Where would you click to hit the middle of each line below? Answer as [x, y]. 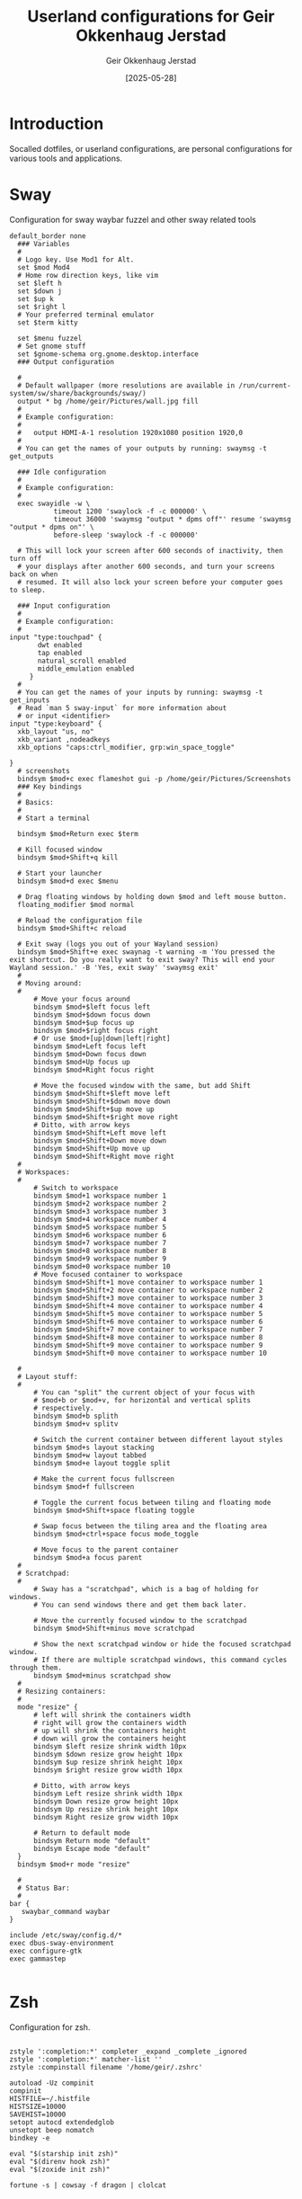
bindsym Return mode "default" [92, 1840]
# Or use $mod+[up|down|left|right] [102, 1038]
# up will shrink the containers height [110, 1731]
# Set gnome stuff [52, 346]
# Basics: [36, 802]
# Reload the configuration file [80, 920]
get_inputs [30, 700]
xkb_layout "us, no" [56, 731]
